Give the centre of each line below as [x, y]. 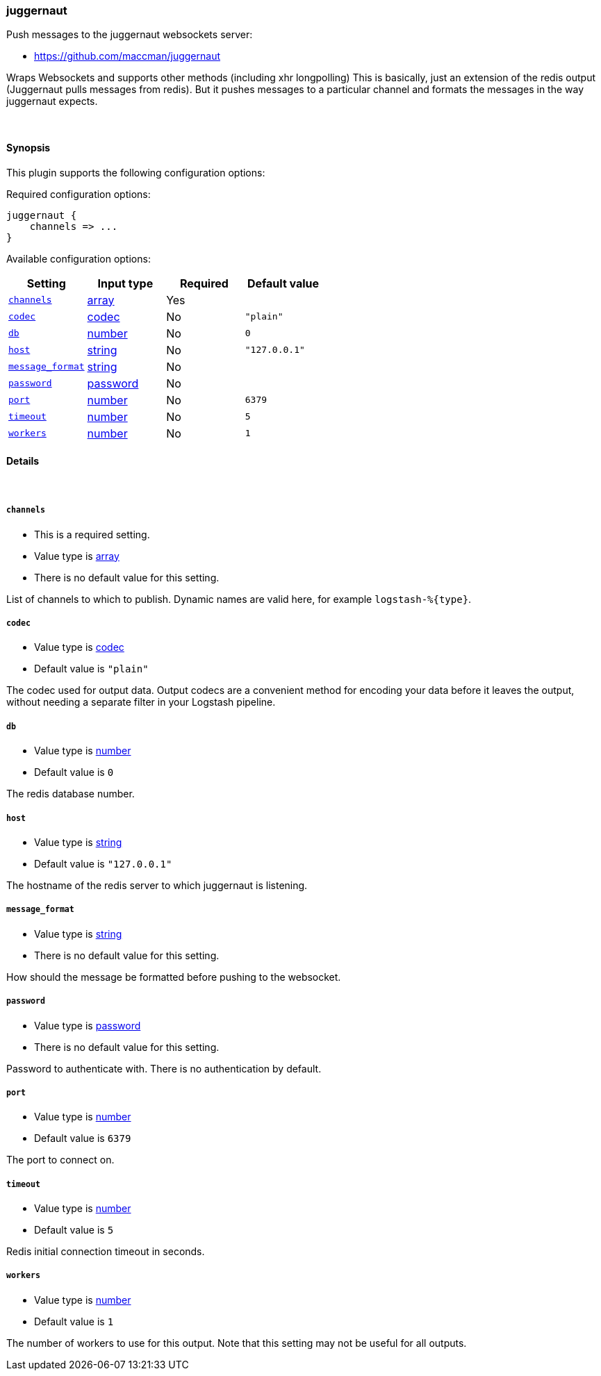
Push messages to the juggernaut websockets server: [130, 35]
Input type [125, 283]
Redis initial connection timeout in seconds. [106, 1252]
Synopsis [28, 147]
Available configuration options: [79, 258]
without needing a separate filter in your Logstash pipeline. [141, 702]
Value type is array [77, 556]
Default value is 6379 [83, 1138]
